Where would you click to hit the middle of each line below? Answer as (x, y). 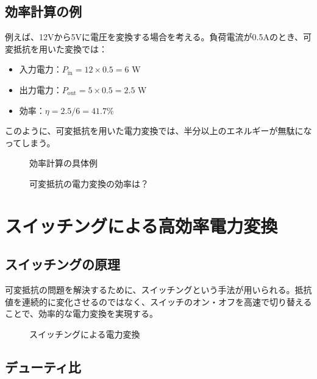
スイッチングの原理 (62, 264)
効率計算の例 (43, 11)
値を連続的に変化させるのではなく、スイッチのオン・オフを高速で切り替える (158, 301)
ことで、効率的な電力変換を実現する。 (82, 313)
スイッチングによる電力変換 (85, 334)
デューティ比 (43, 367)
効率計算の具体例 (63, 163)
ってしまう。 (30, 142)
